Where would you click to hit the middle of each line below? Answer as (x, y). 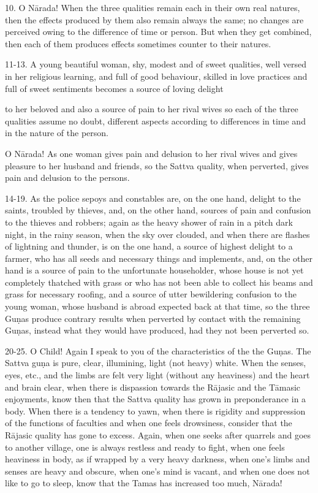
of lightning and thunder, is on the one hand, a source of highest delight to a (149, 246)
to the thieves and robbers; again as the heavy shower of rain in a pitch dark (149, 222)
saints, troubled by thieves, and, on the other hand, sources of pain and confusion (158, 210)
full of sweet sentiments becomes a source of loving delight (114, 88)
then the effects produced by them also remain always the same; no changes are (154, 19)
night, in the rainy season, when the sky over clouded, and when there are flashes (157, 234)
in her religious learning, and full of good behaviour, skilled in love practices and (156, 76)
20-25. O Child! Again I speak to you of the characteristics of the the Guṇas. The (158, 350)
